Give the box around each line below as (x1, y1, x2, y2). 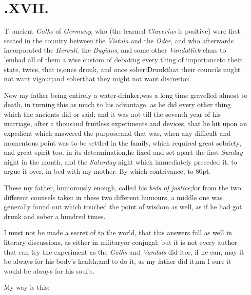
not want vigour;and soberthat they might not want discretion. (4, 74, 192, 84)
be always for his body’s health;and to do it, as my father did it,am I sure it (4, 256, 232, 266)
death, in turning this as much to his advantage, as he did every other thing (4, 99, 231, 110)
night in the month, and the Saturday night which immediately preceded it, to (4, 156, 237, 166)
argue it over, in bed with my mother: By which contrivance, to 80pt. (4, 166, 211, 176)
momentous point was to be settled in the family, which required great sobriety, (4, 137, 241, 147)
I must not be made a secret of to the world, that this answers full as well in (4, 227, 232, 238)
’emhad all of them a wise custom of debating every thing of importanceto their (4, 54, 242, 64)
